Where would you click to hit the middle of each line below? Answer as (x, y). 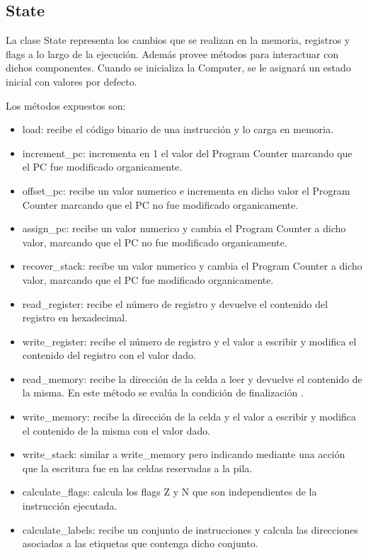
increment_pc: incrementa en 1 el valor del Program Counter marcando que (187, 153)
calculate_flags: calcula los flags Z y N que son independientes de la (169, 492)
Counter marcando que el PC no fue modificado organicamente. (160, 204)
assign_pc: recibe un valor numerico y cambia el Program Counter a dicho (184, 228)
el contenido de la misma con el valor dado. (116, 430)
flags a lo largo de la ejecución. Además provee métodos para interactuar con (172, 53)
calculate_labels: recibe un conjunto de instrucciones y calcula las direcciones (190, 529)
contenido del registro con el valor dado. (109, 355)
